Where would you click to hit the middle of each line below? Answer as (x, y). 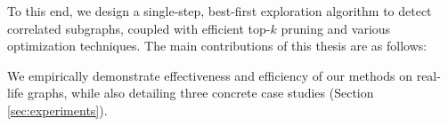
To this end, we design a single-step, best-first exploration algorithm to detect (220, 11)
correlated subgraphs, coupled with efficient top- (139, 28)
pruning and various (336, 28)
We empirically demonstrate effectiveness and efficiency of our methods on (210, 75)
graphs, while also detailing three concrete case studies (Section (200, 93)
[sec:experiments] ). (57, 110)
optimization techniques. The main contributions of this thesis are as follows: (217, 46)
